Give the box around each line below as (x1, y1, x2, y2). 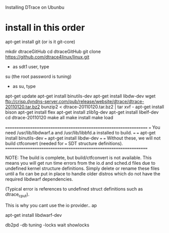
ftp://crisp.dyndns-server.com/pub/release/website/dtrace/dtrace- (5, 98, 145, 104)
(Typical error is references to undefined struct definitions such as (5, 185, 143, 192)
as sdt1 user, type (12, 63, 49, 70)
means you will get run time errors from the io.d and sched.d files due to (5, 160, 155, 166)
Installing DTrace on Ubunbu (5, 5, 65, 10)
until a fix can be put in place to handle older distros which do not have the (5, 170, 160, 176)
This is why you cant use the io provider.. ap (5, 202, 97, 208)
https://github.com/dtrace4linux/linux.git (5, 54, 90, 60)
